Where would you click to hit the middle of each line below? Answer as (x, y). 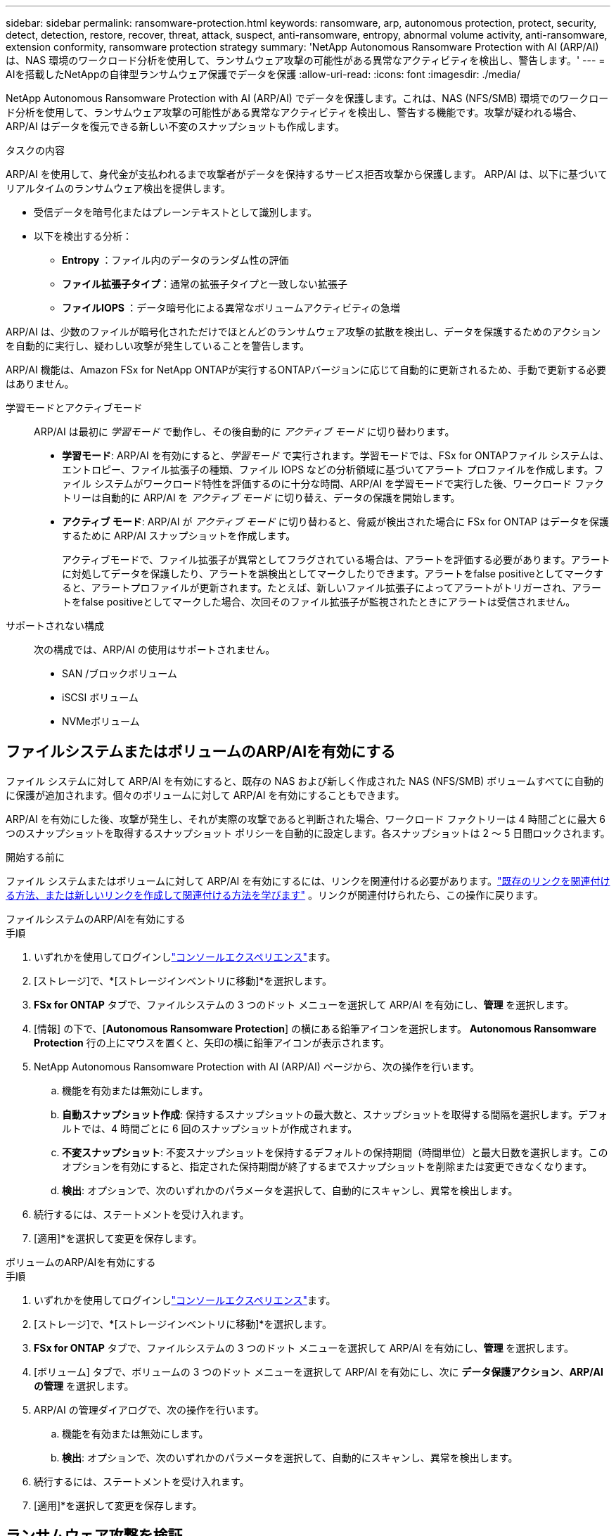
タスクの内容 (35, 150)
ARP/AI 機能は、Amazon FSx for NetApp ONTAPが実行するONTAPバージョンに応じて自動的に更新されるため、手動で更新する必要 (306, 370)
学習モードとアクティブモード (74, 408)
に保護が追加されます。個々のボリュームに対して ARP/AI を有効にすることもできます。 (205, 795)
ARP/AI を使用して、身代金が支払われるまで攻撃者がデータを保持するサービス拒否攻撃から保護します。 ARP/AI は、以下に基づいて (307, 174)
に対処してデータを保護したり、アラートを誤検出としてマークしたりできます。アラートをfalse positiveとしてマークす (333, 574)
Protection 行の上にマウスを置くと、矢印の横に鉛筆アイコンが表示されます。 (212, 1042)
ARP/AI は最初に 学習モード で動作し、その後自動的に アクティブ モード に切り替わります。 (244, 431)
